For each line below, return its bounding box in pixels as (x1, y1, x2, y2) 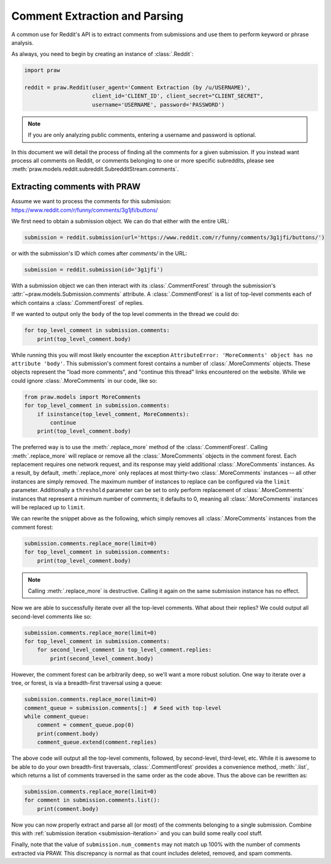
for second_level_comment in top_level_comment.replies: (37, 646, 212, 654)
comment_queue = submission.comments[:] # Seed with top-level (24, 704, 222, 711)
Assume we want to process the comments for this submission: (11, 198, 172, 205)
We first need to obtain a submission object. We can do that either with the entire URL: (11, 218, 230, 225)
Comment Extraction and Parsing (11, 9, 184, 23)
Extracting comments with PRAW (11, 182, 141, 192)
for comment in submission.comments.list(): (24, 796, 161, 804)
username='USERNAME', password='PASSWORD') (92, 101, 225, 108)
